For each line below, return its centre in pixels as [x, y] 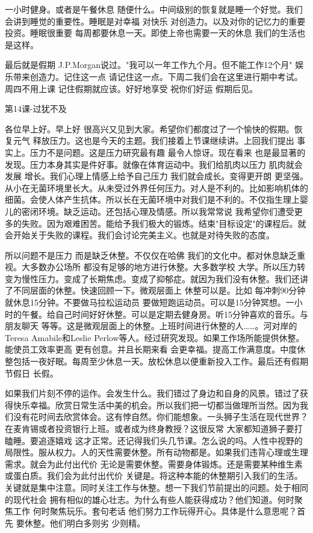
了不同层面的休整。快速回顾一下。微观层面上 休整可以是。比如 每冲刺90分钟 [155, 290]
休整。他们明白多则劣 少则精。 [85, 522]
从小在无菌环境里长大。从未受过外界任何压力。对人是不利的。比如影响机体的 [156, 187]
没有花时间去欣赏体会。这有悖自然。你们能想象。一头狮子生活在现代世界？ [160, 417]
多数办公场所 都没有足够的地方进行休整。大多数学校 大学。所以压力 [163, 267]
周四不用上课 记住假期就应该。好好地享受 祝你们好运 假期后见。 [131, 88]
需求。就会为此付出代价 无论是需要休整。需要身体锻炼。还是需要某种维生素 [154, 464]
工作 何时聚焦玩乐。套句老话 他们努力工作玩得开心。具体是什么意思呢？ [155, 511]
